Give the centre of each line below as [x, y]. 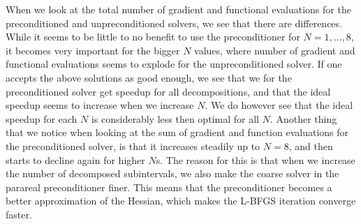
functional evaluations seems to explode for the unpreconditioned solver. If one [174, 64]
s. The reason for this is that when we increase [256, 159]
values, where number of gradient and [275, 50]
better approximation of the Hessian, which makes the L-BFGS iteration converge [181, 201]
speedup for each [42, 118]
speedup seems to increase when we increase [100, 105]
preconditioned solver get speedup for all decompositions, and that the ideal [168, 91]
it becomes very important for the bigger [93, 50]
